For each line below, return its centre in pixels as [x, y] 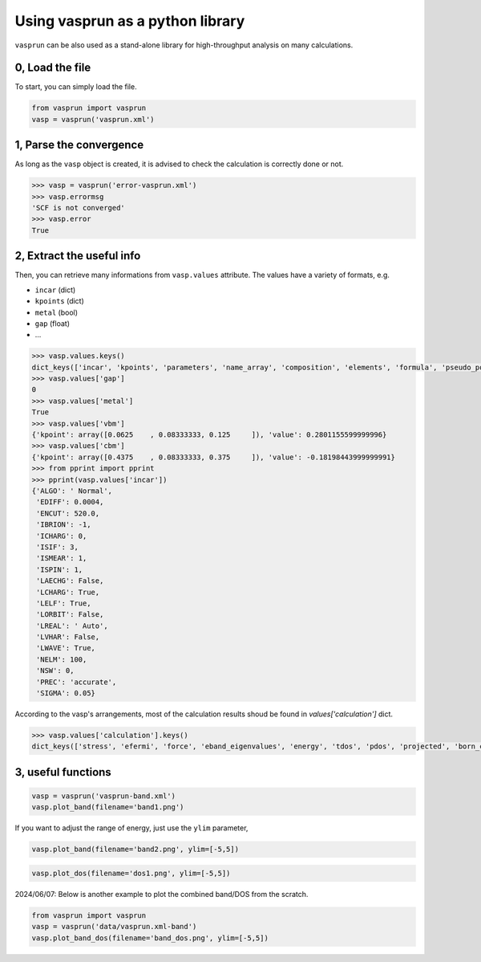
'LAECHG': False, [70, 581]
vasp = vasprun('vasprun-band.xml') [104, 796]
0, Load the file [53, 68]
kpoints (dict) [59, 301]
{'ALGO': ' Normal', [72, 491]
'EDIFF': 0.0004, [70, 502]
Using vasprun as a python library [130, 21]
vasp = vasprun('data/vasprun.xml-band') [114, 927]
